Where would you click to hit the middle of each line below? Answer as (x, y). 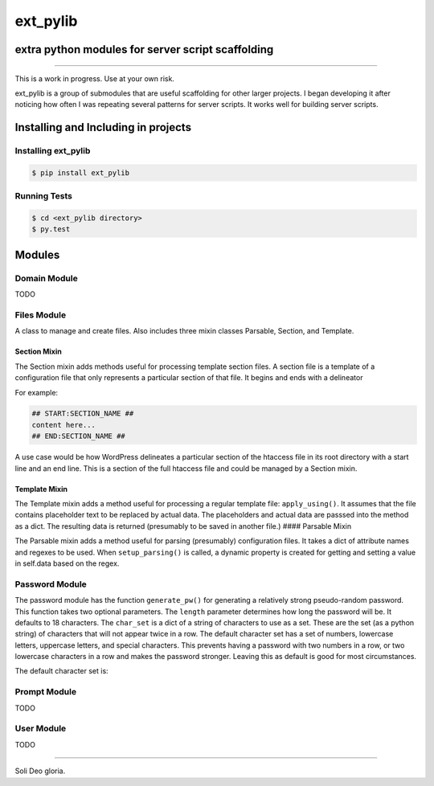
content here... (64, 425)
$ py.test (51, 229)
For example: (37, 392)
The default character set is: (61, 671)
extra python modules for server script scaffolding (144, 49)
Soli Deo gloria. (40, 771)
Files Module (41, 315)
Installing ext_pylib (53, 151)
